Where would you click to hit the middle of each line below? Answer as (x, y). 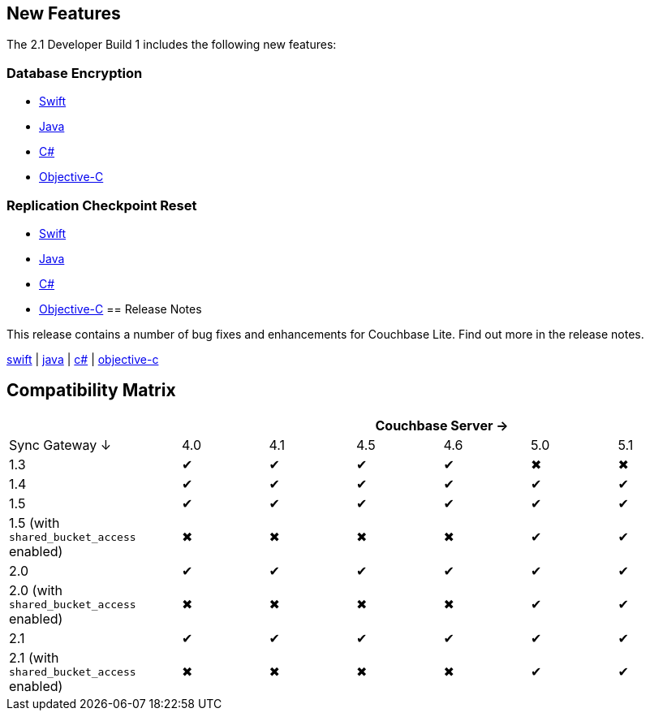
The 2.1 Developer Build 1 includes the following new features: (172, 45)
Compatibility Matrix (91, 391)
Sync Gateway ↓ (60, 445)
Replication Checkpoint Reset (102, 205)
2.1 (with (34, 657)
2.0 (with (36, 590)
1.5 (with (34, 523)
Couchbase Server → (442, 425)
